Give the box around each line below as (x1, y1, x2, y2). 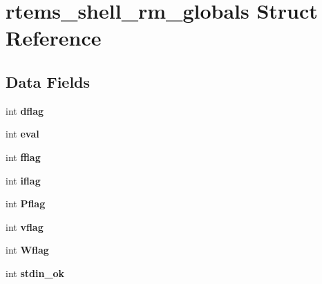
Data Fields (6, 70, 91, 92)
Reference (6, 23, 102, 52)
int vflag (6, 219, 44, 234)
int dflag (6, 103, 44, 117)
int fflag (6, 149, 41, 164)
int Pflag (6, 196, 46, 211)
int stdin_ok (6, 265, 65, 280)
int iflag (6, 173, 41, 187)
